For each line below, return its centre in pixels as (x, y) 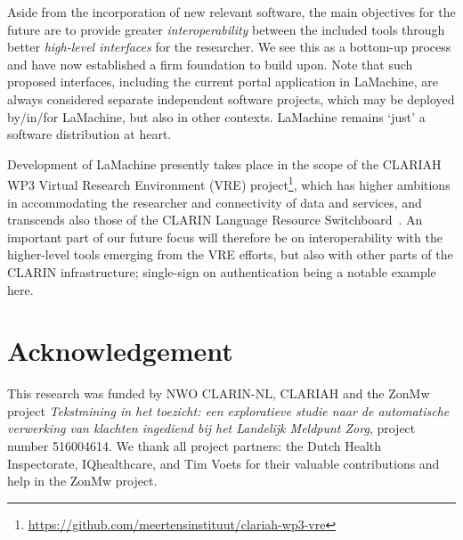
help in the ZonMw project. (82, 481)
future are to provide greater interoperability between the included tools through (226, 29)
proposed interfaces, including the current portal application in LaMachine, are (223, 82)
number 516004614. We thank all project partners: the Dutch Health (195, 446)
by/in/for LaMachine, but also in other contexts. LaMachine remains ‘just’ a (216, 116)
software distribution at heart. (89, 134)
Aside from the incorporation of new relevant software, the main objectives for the (231, 12)
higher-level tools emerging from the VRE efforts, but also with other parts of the (230, 254)
